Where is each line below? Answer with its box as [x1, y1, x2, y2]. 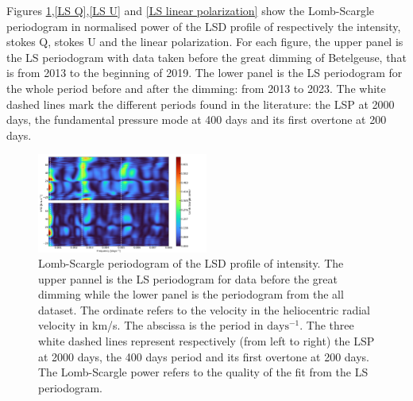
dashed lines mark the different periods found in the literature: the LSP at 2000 [6, 95, 395, 112]
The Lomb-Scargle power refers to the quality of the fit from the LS [38, 364, 369, 380]
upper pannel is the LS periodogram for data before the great [38, 270, 338, 287]
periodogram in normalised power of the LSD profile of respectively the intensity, [6, 17, 401, 34]
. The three [299, 317, 354, 334]
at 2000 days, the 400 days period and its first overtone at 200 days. [38, 348, 369, 364]
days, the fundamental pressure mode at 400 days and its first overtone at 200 [6, 111, 387, 128]
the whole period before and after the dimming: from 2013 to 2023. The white [6, 79, 386, 96]
